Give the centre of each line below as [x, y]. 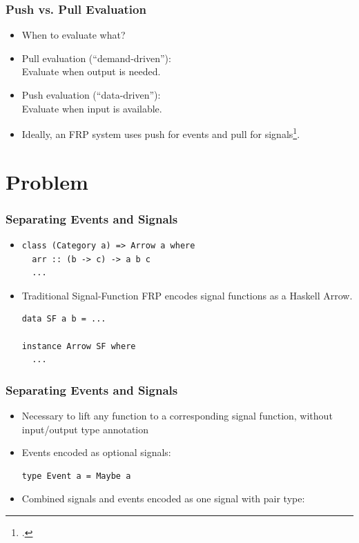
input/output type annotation [85, 429]
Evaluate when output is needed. [91, 71]
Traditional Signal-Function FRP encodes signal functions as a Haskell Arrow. [187, 295]
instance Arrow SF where [79, 346]
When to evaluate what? [74, 35]
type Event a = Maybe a [76, 476]
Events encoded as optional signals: [96, 452]
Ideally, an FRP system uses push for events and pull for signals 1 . [161, 133]
